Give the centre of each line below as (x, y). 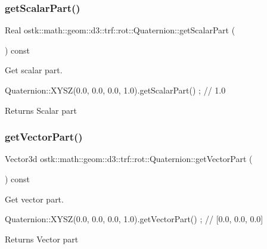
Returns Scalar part (41, 110)
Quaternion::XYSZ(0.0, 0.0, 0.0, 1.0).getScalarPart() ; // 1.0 (115, 90)
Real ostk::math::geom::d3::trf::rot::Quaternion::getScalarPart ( (120, 30)
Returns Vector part (42, 239)
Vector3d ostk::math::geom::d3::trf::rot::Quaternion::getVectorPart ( (129, 159)
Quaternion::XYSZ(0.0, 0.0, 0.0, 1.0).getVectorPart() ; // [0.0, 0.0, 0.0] (134, 219)
